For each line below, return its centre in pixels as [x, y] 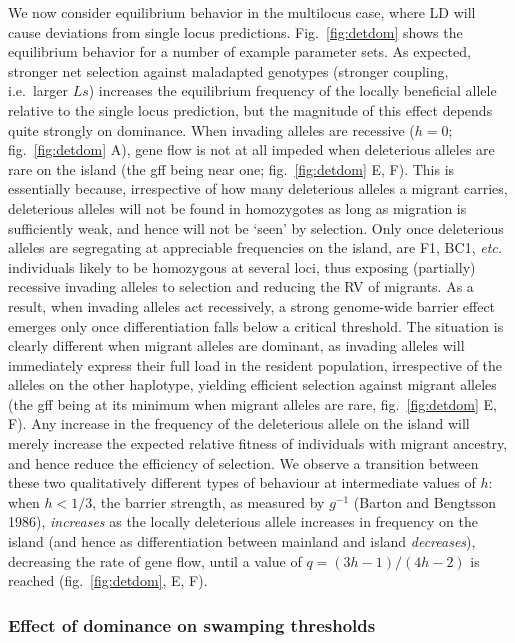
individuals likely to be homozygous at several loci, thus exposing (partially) [242, 266]
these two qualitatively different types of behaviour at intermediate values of [242, 482]
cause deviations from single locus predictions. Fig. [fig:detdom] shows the [235, 31]
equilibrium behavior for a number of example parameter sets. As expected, [239, 51]
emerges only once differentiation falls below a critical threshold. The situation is [256, 325]
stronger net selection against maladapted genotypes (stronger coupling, [228, 70]
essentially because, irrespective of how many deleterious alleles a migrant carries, [258, 188]
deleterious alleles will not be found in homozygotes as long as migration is [237, 207]
